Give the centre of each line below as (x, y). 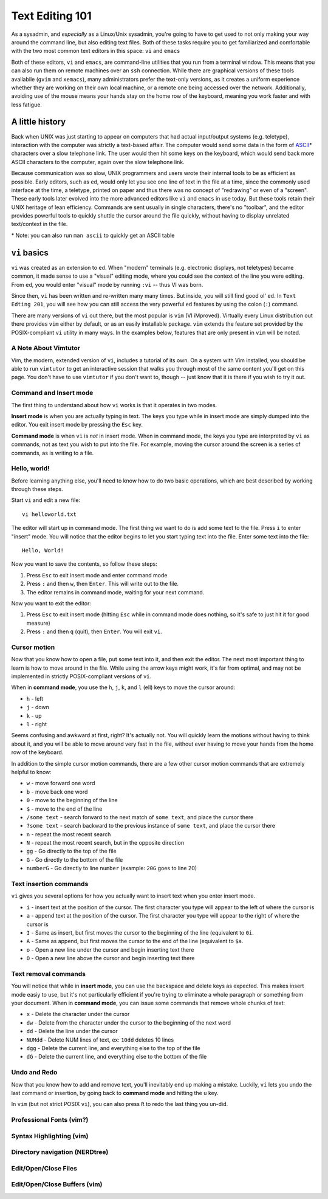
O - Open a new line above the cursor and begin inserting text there (111, 958)
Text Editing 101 (52, 16)
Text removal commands (49, 974)
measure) (39, 623)
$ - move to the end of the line (64, 809)
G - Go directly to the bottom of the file (75, 859)
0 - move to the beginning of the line (72, 800)
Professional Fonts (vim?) (50, 1120)
